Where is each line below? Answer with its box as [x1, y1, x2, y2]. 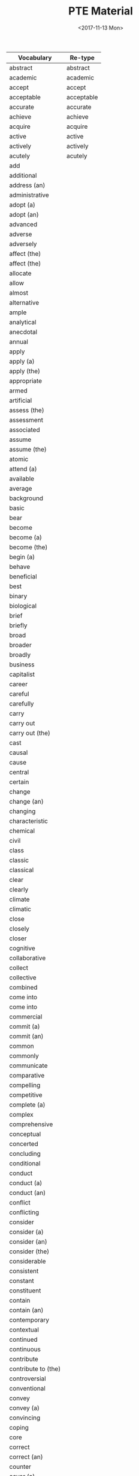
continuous [9, 1345, 41, 1353]
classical [9, 866, 34, 874]
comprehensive [9, 1120, 53, 1128]
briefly [9, 621, 28, 630]
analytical [9, 318, 37, 326]
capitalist [9, 670, 35, 678]
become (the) [9, 543, 48, 551]
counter [9, 1462, 32, 1471]
